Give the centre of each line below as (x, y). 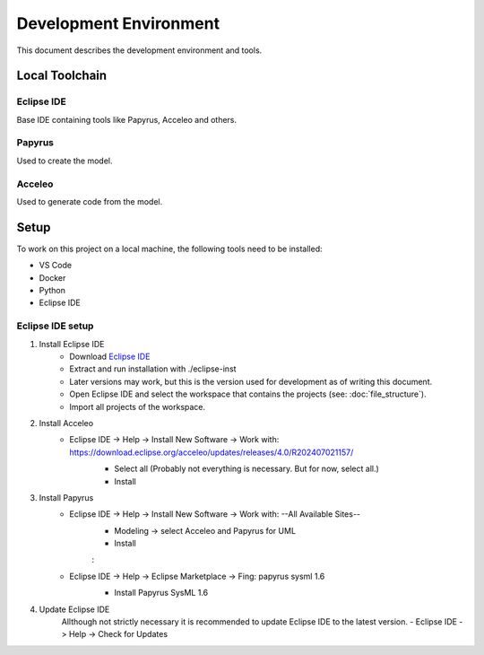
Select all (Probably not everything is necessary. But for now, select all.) (247, 469)
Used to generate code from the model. (90, 201)
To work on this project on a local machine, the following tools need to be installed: (169, 249)
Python (52, 291)
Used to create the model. (65, 161)
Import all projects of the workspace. (138, 406)
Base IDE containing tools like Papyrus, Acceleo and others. (127, 119)
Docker (52, 277)
